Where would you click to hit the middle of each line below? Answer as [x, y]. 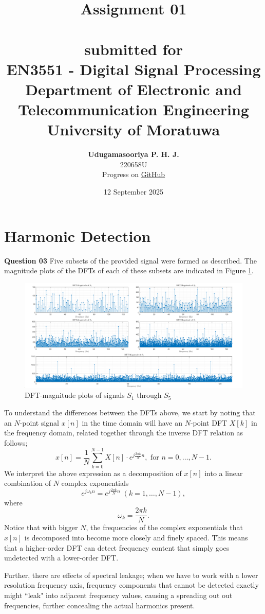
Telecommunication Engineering [134, 109]
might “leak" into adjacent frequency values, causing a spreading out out [118, 595]
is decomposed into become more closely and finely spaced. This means [136, 537]
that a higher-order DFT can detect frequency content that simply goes [117, 547]
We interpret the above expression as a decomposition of [93, 473]
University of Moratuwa [134, 129]
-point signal [40, 422]
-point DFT [209, 422]
